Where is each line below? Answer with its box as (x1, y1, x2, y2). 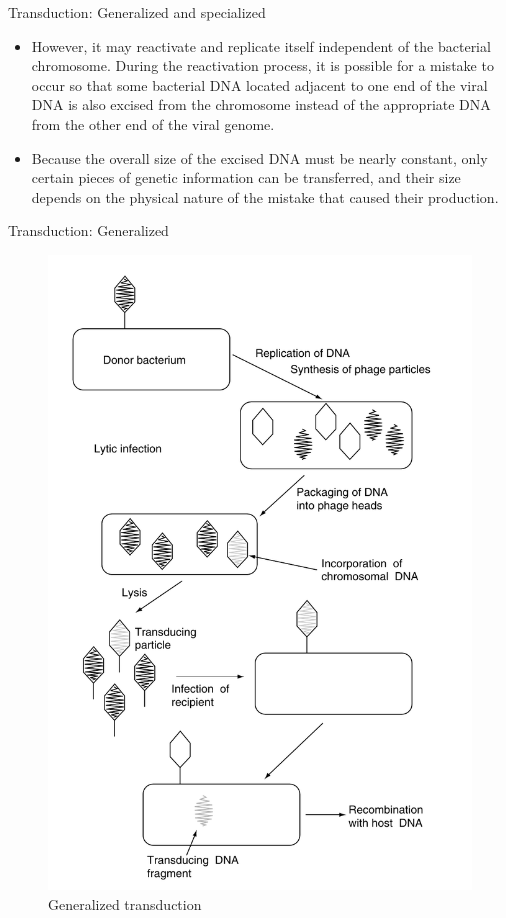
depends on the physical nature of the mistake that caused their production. (31, 186, 499, 207)
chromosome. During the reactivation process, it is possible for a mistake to (31, 55, 494, 76)
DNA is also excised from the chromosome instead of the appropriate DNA (31, 94, 491, 115)
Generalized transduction (48, 893, 202, 914)
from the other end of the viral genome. (31, 113, 275, 134)
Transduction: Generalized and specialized (8, 2, 266, 22)
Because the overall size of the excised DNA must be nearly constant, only (31, 147, 488, 168)
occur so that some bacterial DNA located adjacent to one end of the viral (31, 74, 488, 95)
